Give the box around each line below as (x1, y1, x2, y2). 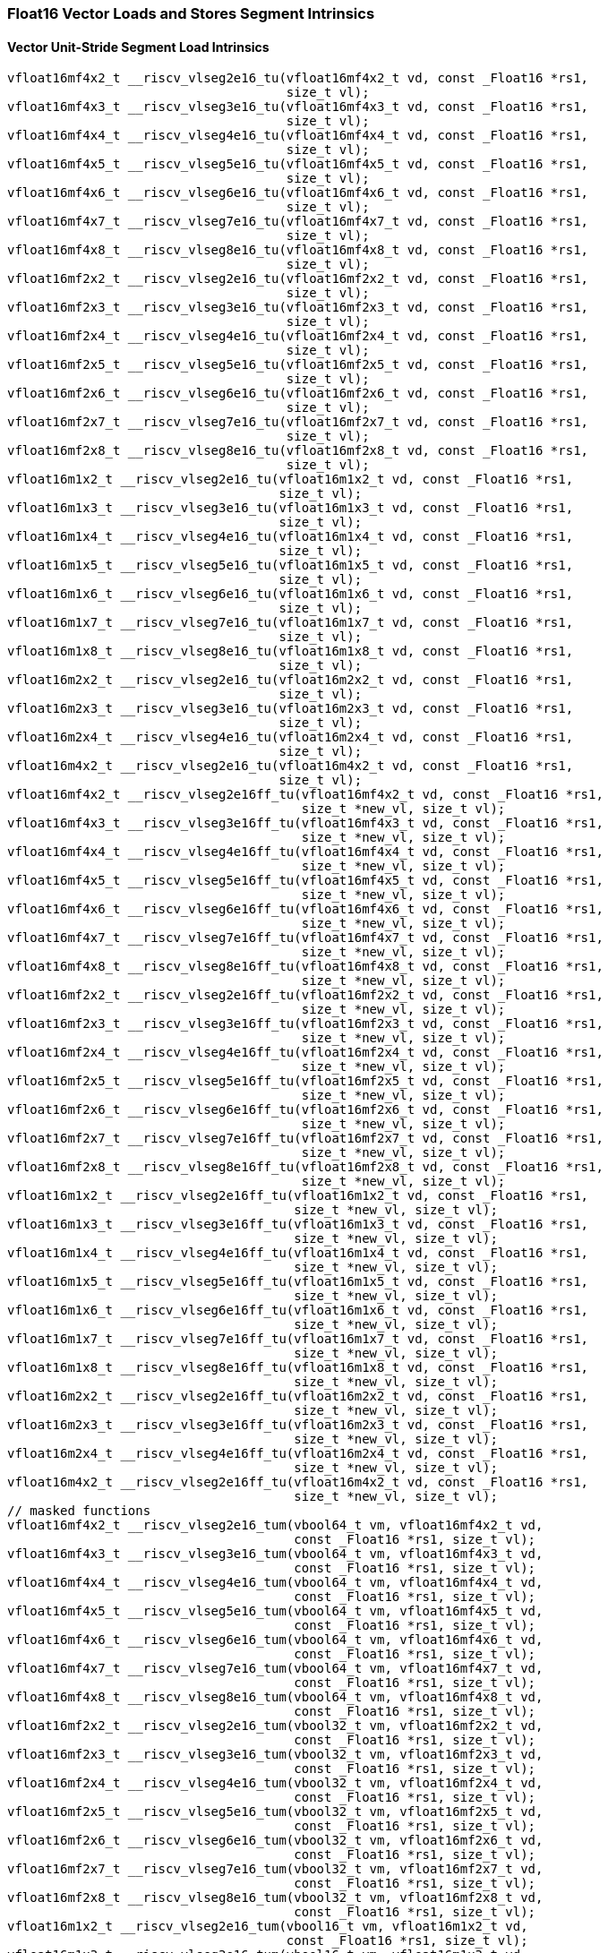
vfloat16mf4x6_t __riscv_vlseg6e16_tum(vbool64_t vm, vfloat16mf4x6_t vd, (7, 1632, 544, 1648)
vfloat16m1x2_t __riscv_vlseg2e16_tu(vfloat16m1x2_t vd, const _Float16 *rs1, (7, 472, 574, 487)
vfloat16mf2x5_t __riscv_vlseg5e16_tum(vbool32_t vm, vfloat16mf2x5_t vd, (7, 1804, 544, 1820)
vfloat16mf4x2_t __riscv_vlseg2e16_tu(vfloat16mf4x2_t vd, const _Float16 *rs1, (7, 71, 589, 86)
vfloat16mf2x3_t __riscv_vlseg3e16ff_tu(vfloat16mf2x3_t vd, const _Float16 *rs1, (7, 1016, 604, 1032)
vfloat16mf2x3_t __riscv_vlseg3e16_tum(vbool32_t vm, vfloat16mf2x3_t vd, (7, 1747, 544, 1762)
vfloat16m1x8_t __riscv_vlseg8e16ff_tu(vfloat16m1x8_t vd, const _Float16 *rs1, (7, 1360, 589, 1375)
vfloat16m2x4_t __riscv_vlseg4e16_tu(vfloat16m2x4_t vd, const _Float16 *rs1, (7, 730, 574, 745)
